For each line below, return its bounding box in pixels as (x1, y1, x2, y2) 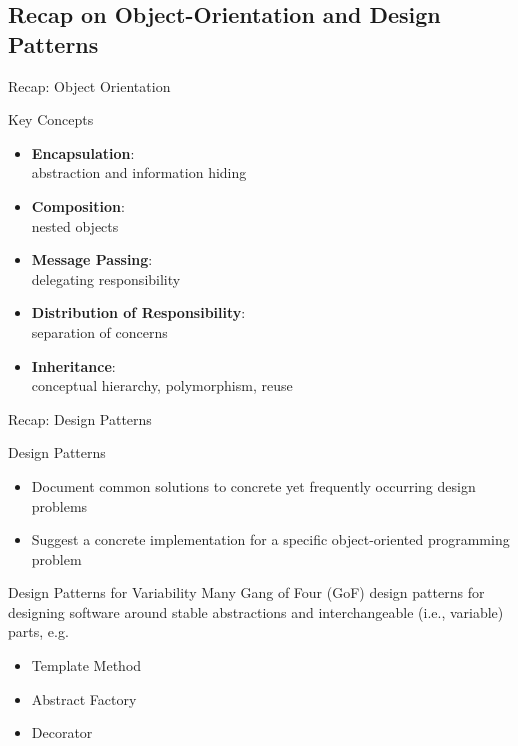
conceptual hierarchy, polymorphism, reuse (31, 375, 293, 396)
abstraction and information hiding (31, 162, 247, 183)
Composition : (31, 195, 125, 216)
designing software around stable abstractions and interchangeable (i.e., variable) (8, 601, 504, 622)
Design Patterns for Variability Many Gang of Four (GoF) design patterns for (8, 582, 485, 603)
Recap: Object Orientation (8, 75, 171, 96)
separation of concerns (31, 321, 168, 342)
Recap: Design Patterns (8, 408, 152, 429)
